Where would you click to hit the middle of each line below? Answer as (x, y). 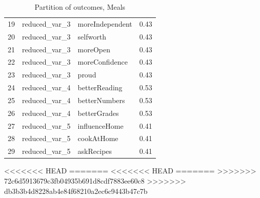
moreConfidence (103, 62)
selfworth (92, 36)
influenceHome (101, 125)
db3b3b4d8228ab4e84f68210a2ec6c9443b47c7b (76, 191)
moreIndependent (105, 23)
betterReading (100, 87)
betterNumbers (101, 100)
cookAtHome (98, 138)
